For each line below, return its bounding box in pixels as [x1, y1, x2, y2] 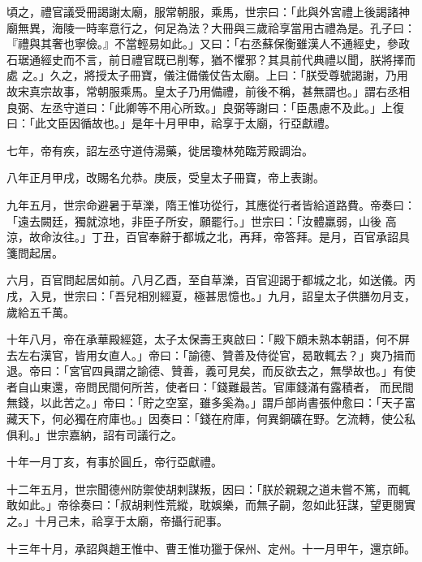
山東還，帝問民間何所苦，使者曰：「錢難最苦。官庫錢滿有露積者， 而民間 [28, 378, 414, 395]
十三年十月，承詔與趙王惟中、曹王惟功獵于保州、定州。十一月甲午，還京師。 [6, 539, 416, 556]
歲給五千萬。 [6, 303, 75, 320]
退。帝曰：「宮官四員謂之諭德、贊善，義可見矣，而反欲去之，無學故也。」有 [6, 362, 404, 379]
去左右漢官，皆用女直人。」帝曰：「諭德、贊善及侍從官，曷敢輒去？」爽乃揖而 [6, 346, 416, 363]
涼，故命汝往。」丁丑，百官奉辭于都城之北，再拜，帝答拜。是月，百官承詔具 [6, 228, 410, 245]
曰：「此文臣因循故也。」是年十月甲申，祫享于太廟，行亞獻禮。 [6, 115, 336, 132]
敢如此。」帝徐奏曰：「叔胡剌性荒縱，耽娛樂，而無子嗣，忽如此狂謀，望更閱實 [6, 496, 416, 513]
